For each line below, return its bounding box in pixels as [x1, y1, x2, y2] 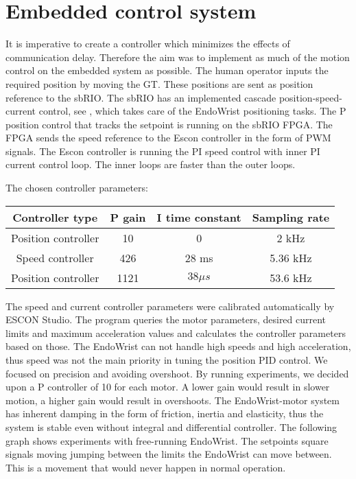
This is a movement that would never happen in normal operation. [5, 460, 286, 474]
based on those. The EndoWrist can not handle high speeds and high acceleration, [5, 339, 351, 353]
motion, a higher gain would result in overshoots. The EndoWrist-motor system [5, 393, 340, 407]
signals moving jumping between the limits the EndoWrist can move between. [5, 447, 332, 461]
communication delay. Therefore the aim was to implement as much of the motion [5, 49, 350, 64]
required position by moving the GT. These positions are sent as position [5, 76, 313, 91]
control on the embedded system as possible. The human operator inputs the [5, 63, 329, 78]
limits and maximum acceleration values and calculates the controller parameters [5, 325, 346, 340]
